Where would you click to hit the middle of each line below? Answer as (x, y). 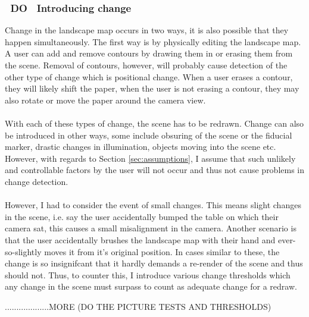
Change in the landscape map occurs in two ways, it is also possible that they (147, 30)
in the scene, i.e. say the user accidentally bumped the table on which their (142, 216)
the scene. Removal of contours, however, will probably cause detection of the (146, 65)
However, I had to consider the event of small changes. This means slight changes (153, 205)
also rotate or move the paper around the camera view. (105, 100)
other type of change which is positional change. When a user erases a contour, (149, 76)
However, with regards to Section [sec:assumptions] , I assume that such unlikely (150, 158)
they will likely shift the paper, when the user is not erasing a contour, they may (152, 88)
